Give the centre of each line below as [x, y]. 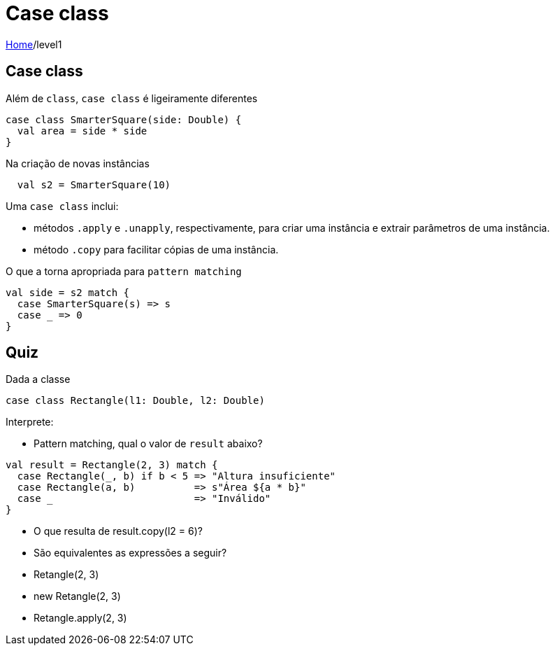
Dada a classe [38, 379]
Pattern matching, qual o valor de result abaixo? [148, 444]
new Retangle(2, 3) [77, 596]
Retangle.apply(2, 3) [80, 618]
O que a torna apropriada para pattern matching [124, 271]
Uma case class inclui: [62, 206]
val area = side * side [82, 131]
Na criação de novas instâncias [78, 163]
